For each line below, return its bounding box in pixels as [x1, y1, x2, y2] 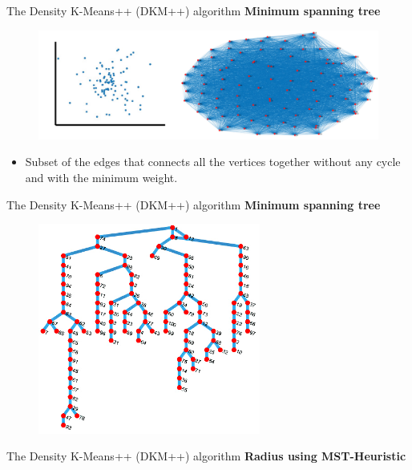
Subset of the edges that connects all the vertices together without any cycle [25, 153, 401, 170]
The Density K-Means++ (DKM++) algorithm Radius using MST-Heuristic [6, 448, 406, 464]
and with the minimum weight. [25, 169, 178, 185]
